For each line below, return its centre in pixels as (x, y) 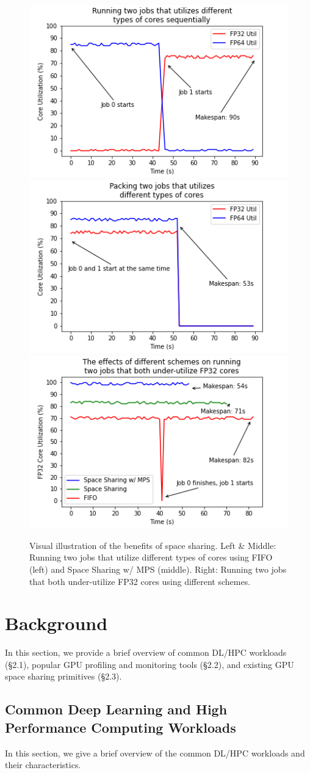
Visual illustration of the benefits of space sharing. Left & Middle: (153, 545)
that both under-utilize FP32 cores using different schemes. (140, 581)
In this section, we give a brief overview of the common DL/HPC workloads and (155, 753)
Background (56, 623)
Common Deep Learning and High (116, 709)
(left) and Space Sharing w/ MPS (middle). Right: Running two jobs (158, 569)
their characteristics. (43, 765)
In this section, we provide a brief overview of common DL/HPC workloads (146, 652)
